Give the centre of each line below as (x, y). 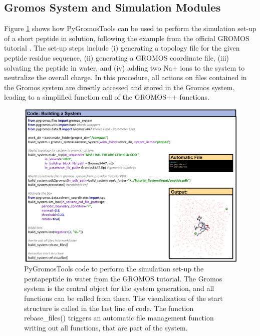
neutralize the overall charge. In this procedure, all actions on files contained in (125, 77)
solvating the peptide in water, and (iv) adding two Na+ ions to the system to (124, 67)
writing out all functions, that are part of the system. (106, 327)
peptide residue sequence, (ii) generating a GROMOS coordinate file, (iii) (116, 57)
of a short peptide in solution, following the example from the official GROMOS (127, 38)
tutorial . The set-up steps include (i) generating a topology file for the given (122, 48)
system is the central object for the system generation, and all (119, 288)
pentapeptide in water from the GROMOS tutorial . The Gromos (123, 278)
